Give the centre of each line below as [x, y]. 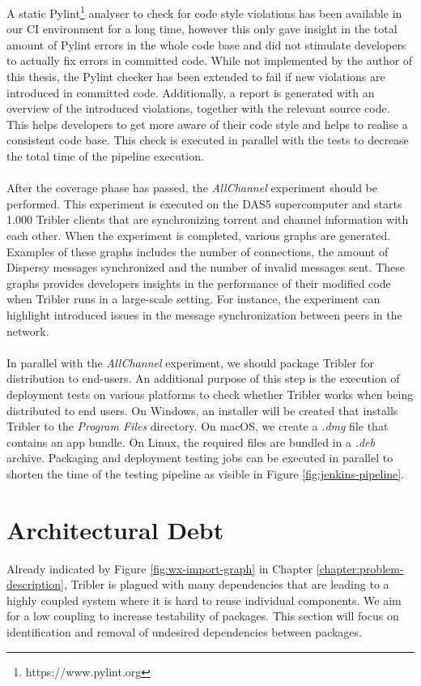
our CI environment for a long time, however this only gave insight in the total [202, 29]
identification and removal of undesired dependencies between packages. [184, 631]
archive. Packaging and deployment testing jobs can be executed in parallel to [200, 458]
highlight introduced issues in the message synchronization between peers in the [204, 314]
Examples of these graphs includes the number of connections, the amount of [198, 251]
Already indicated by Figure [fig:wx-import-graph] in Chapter [160, 568]
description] [35, 584]
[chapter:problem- [360, 568]
